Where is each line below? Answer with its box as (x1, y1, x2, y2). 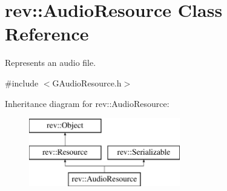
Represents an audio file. (5, 56, 96, 69)
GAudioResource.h (52, 76, 122, 89)
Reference (5, 21, 89, 46)
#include (5, 76, 39, 89)
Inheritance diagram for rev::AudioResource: (5, 97, 169, 109)
